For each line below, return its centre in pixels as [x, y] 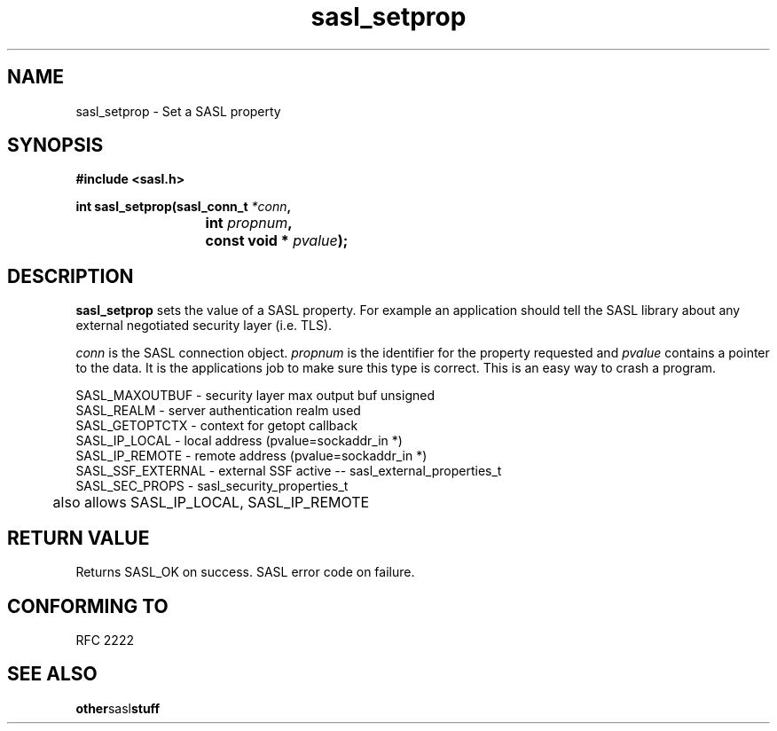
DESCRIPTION [71, 276]
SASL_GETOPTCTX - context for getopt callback [217, 426]
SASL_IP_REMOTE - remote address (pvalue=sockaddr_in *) [251, 456]
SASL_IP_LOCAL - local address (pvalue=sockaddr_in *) [239, 441]
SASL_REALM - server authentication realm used [218, 411]
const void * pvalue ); [277, 241]
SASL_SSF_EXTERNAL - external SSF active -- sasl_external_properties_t [289, 471]
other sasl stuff [118, 708]
